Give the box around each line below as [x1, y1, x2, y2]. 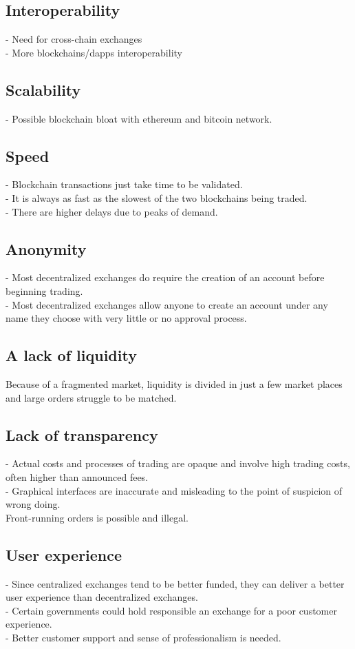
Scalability [6, 79, 81, 100]
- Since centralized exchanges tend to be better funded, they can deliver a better [6, 576, 345, 590]
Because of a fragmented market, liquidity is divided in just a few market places [6, 376, 343, 391]
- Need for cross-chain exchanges [6, 32, 142, 46]
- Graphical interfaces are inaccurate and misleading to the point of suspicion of [6, 483, 343, 497]
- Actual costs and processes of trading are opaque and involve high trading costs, [6, 456, 350, 471]
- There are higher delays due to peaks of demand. [6, 204, 218, 218]
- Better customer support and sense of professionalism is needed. [6, 630, 281, 644]
